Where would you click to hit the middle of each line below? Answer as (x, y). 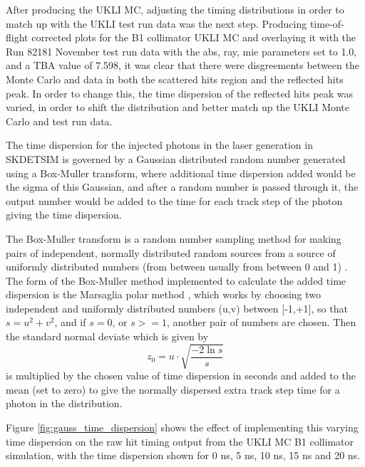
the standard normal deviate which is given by (107, 336)
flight (17, 37)
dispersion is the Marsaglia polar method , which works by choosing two (164, 294)
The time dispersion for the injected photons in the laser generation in (159, 145)
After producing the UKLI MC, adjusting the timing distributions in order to (175, 9)
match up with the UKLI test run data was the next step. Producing (156, 23)
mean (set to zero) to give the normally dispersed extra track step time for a (173, 389)
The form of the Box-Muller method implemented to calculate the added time (176, 280)
